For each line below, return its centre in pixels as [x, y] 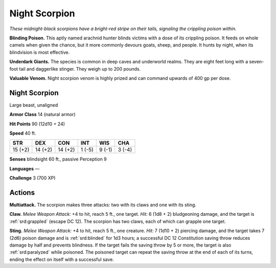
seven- [257, 62]
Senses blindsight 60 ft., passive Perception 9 [58, 159]
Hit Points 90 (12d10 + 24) [37, 124]
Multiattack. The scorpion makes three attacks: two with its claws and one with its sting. [103, 205]
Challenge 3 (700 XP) [32, 178]
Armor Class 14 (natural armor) [43, 115]
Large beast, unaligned [34, 105]
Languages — [25, 168]
